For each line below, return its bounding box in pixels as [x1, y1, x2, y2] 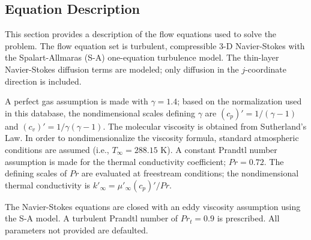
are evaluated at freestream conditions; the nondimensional [81, 167, 299, 179]
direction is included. [5, 74, 82, 87]
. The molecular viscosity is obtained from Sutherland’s [103, 119, 307, 132]
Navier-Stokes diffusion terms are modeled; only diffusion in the [5, 62, 239, 75]
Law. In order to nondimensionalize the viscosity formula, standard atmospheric [5, 131, 299, 144]
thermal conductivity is [5, 178, 91, 191]
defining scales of [5, 167, 67, 179]
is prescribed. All [217, 212, 280, 224]
